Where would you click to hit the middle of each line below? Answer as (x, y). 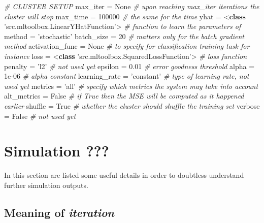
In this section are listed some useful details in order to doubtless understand (124, 175)
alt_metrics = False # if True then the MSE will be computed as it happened (124, 96)
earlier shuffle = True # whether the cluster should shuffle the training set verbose (132, 105)
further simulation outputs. (46, 185)
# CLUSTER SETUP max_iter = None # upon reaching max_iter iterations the (132, 6)
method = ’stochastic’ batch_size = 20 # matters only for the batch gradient (124, 36)
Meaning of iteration (59, 212)
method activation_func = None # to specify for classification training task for (127, 46)
